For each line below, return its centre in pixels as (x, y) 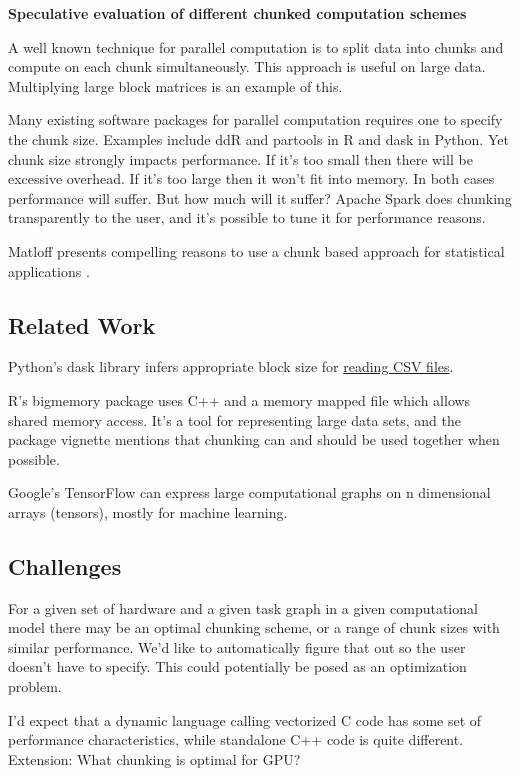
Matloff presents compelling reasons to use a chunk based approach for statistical (256, 250)
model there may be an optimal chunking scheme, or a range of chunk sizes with (254, 627)
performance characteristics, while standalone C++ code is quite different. (236, 739)
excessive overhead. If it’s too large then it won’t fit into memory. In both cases (251, 178)
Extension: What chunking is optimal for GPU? (154, 758)
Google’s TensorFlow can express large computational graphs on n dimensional (249, 492)
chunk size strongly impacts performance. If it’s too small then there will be (240, 158)
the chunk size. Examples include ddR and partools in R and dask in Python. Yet (258, 138)
